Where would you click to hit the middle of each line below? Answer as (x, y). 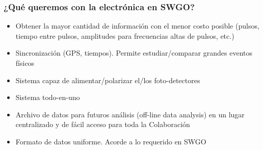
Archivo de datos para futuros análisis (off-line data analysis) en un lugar (130, 114)
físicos (25, 63)
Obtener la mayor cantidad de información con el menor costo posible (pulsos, (137, 26)
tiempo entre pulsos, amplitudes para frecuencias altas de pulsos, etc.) (125, 35)
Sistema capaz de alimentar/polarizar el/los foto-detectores (108, 80)
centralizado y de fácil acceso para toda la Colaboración (103, 124)
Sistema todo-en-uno (48, 97)
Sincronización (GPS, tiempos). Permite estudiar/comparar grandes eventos (134, 53)
